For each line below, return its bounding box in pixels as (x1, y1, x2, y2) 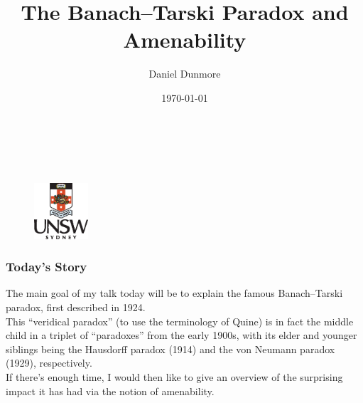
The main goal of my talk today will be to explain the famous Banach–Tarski (6, 286, 343, 300)
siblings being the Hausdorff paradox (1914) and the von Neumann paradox (6, 341, 335, 356)
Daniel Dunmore (148, 66, 221, 81)
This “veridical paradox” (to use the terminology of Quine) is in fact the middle (6, 313, 354, 328)
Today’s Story (6, 258, 87, 276)
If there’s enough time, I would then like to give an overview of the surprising (6, 369, 343, 384)
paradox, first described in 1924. (6, 299, 146, 314)
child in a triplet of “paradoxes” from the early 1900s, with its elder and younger (6, 328, 357, 342)
